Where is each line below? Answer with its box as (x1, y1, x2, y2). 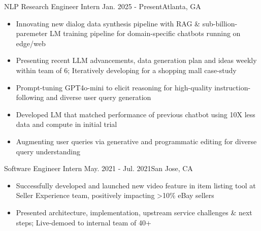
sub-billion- (202, 18, 238, 28)
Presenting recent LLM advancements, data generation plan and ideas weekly (16, 55, 257, 65)
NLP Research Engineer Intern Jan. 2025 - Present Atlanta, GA (4, 1, 201, 11)
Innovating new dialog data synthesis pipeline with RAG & (16, 18, 201, 28)
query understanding (16, 146, 80, 156)
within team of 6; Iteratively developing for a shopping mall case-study (16, 64, 237, 75)
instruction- (214, 82, 251, 92)
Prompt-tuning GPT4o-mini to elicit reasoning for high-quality (16, 82, 212, 92)
